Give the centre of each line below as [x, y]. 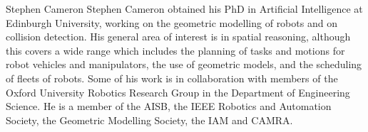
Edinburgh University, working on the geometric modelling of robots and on [172, 22]
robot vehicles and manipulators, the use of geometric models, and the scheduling [184, 64]
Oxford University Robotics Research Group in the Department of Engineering [178, 92]
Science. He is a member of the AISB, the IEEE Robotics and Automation [169, 106]
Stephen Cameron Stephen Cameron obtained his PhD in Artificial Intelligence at [184, 9]
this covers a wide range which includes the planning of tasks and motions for [175, 50]
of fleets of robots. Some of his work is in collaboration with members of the [172, 78]
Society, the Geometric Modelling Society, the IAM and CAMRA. [149, 120]
